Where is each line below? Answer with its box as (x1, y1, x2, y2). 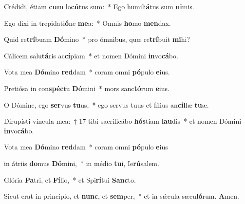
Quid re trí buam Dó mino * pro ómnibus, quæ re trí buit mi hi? (4, 34, 190, 44)
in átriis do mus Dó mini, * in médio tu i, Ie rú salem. (4, 158, 159, 168)
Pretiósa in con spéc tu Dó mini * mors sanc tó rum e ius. (4, 83, 170, 93)
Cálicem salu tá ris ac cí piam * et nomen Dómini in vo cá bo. (4, 50, 178, 60)
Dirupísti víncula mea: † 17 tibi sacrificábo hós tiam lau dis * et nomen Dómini (4, 116, 242, 126)
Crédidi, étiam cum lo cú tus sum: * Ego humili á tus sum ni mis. (4, 1, 194, 11)
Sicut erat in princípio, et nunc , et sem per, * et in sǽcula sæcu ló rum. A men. (4, 191, 239, 201)
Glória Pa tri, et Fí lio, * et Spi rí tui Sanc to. (4, 174, 136, 185)
